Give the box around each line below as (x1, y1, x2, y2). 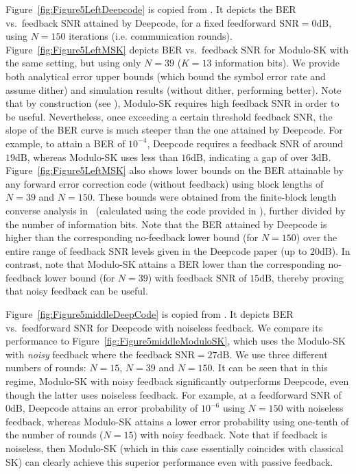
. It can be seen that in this (212, 360, 328, 375)
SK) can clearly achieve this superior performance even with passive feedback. (5, 454, 333, 469)
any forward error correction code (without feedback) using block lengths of (5, 176, 324, 190)
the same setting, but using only (5, 55, 141, 70)
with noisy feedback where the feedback (5, 347, 172, 361)
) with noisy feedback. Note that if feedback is (133, 427, 328, 442)
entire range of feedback (5, 243, 106, 258)
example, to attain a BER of (5, 136, 126, 150)
